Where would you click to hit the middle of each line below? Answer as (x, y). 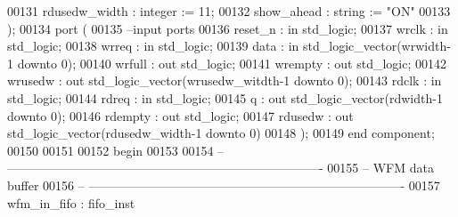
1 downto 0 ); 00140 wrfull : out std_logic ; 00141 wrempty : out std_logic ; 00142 (227, 63)
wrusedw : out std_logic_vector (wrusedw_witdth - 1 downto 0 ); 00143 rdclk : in (225, 80)
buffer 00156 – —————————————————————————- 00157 (224, 185)
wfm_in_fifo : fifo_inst (71, 202)
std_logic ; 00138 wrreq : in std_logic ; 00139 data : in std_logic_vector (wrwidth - (229, 46)
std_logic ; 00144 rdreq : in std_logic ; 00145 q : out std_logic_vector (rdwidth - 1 (225, 97)
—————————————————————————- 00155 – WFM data (221, 168)
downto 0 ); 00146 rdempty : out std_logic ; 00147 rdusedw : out (180, 115)
